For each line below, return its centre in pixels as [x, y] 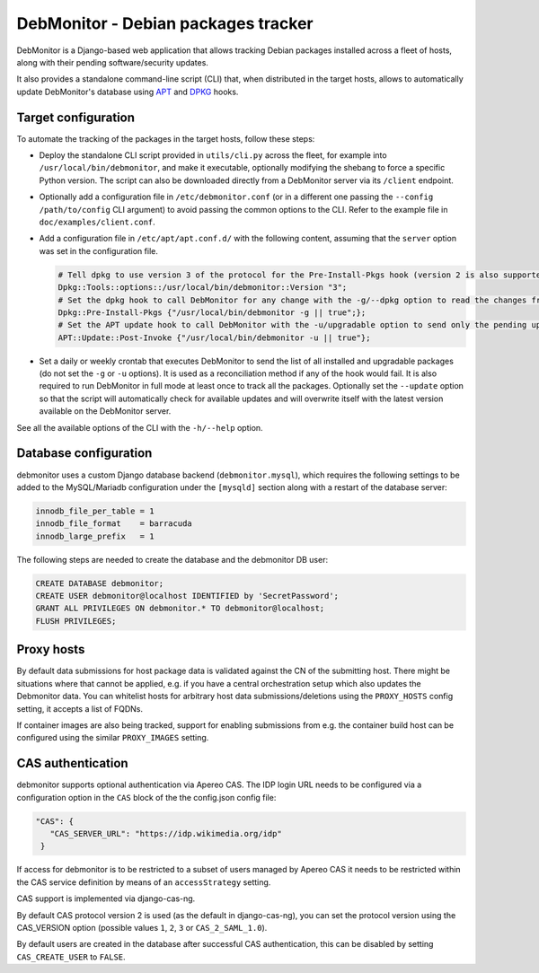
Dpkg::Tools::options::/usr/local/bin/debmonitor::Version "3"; [203, 288]
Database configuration [84, 453]
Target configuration [75, 117]
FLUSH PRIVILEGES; [76, 621]
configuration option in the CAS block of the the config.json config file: [146, 797]
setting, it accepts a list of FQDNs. [80, 708]
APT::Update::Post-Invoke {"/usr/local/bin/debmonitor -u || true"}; [214, 337]
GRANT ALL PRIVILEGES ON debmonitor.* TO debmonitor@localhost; [180, 609]
